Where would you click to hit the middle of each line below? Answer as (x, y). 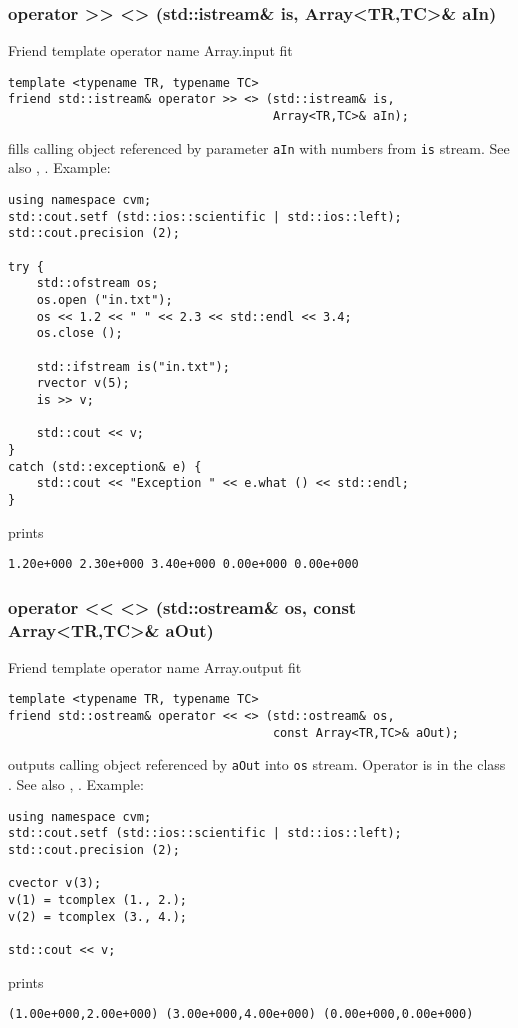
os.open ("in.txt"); (104, 299)
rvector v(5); (83, 383)
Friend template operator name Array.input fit (150, 50)
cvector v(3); (55, 883)
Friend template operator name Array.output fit (155, 666)
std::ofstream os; (97, 283)
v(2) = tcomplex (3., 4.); (97, 916)
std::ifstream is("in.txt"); (133, 366)
